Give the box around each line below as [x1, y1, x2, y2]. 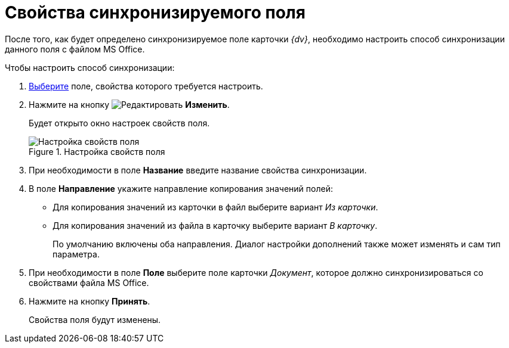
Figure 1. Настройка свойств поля [29, 146, 165, 157]
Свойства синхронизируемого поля [5, 2, 306, 23]
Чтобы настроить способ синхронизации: [5, 62, 175, 73]
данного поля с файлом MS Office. [5, 44, 145, 54]
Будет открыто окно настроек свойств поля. [29, 117, 210, 128]
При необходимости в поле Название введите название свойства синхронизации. [29, 164, 367, 175]
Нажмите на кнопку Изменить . [29, 99, 230, 110]
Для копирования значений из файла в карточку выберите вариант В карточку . [53, 220, 378, 231]
